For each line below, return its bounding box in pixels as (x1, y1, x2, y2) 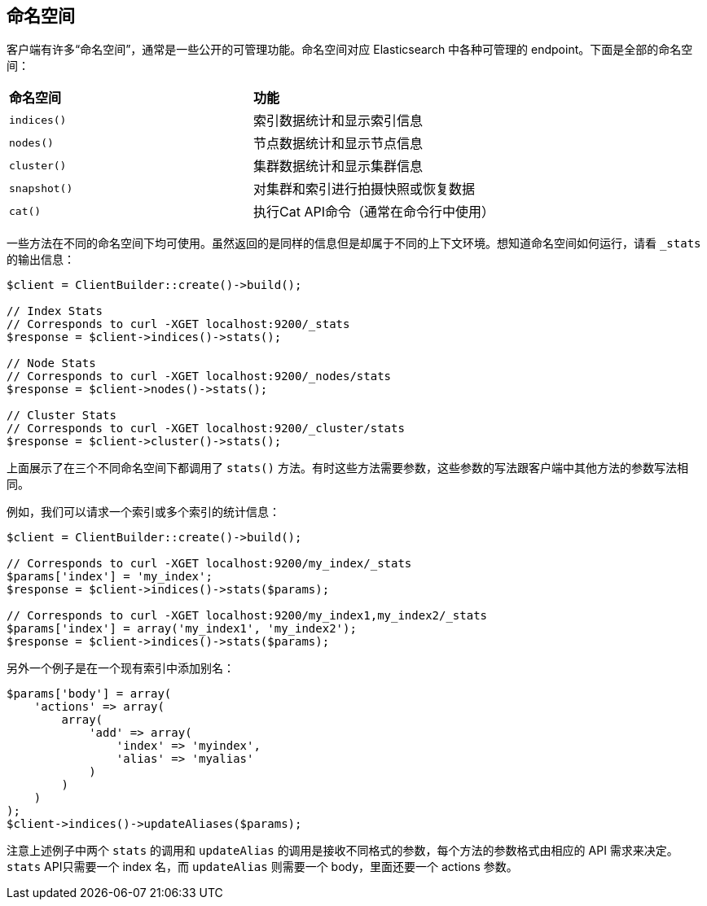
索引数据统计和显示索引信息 (253, 112, 423, 129)
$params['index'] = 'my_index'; (7, 570, 213, 584)
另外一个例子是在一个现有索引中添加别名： (7, 661, 235, 676)
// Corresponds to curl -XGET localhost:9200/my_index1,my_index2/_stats (7, 609, 488, 623)
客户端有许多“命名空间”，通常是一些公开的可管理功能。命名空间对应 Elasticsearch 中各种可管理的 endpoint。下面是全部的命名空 (7, 42, 693, 57)
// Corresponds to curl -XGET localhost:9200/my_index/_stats (7, 557, 412, 571)
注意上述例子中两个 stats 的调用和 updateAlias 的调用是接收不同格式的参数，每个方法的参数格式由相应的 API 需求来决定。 (7, 843, 678, 858)
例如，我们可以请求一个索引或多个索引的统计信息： (7, 505, 280, 519)
